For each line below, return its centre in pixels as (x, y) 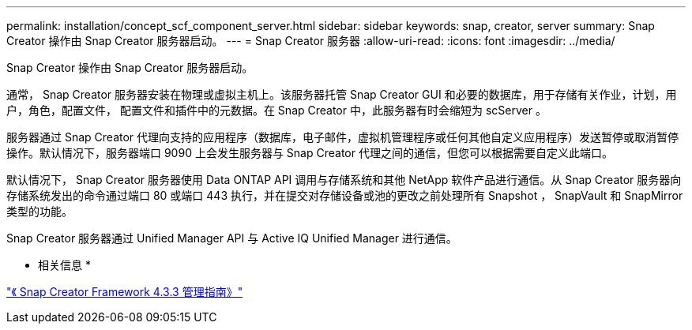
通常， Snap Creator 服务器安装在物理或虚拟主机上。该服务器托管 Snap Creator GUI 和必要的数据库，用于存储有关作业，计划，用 (342, 94)
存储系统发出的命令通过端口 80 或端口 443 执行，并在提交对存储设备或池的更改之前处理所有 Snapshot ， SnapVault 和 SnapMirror (345, 195)
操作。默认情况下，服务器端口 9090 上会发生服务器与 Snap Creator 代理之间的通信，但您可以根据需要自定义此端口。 (310, 153)
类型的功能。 (39, 211)
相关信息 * (64, 265)
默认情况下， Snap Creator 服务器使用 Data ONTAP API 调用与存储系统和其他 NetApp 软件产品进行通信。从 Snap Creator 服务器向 (344, 180)
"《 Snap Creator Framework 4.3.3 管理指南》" (125, 292)
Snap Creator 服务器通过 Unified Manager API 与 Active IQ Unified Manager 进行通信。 (232, 238)
